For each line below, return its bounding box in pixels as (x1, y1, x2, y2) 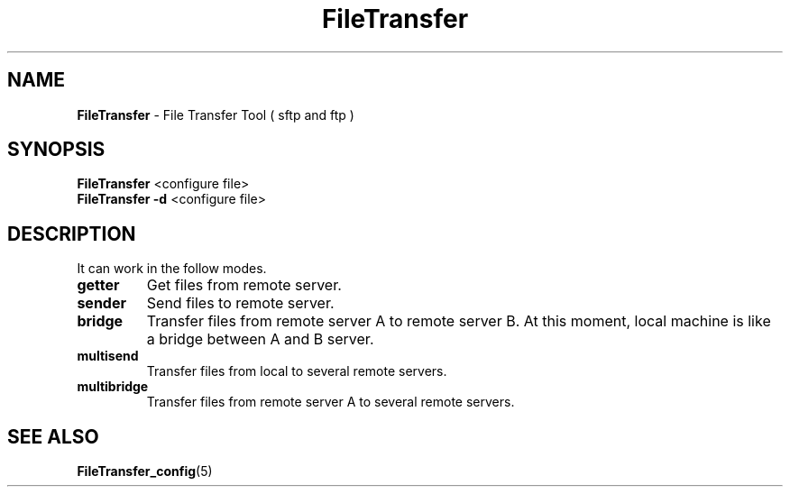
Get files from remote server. (146, 276, 342, 295)
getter (77, 276, 120, 295)
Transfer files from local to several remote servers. (146, 363, 447, 380)
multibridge (77, 379, 149, 395)
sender (77, 294, 126, 313)
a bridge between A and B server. (146, 330, 374, 349)
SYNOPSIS (7, 138, 106, 161)
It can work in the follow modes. (77, 261, 267, 277)
